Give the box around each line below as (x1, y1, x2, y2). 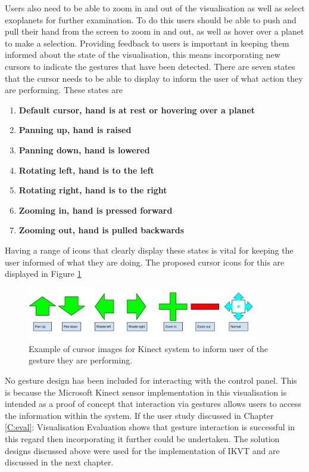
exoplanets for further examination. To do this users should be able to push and (5, 13, 296, 26)
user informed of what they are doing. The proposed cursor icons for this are (5, 255, 285, 268)
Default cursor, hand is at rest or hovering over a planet (18, 103, 255, 116)
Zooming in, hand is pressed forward (18, 203, 173, 216)
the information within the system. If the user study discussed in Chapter (5, 409, 274, 421)
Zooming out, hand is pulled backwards (18, 224, 185, 236)
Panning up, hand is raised (18, 124, 132, 136)
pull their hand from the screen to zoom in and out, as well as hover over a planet (5, 25, 304, 38)
